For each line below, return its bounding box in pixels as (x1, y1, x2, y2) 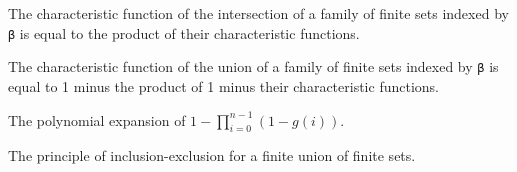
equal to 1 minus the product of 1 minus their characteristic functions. (8, 75, 439, 96)
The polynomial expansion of (8, 109, 186, 130)
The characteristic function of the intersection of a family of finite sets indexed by (8, 3, 509, 23)
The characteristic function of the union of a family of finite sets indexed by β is (8, 56, 499, 77)
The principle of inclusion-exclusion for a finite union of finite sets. (8, 145, 416, 166)
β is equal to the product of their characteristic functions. (8, 22, 360, 43)
